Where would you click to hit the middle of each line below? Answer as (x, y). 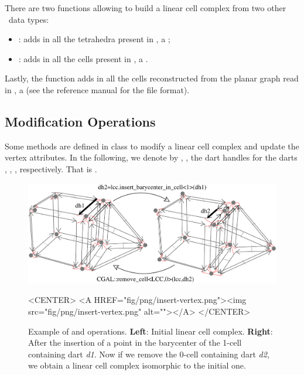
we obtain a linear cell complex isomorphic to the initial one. (137, 365)
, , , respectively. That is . (51, 168)
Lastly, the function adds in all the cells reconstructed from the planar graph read (152, 78)
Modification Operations (80, 121)
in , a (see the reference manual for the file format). (97, 89)
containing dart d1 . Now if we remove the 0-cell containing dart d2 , (149, 354)
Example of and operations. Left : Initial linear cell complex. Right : (151, 331)
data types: (29, 19)
